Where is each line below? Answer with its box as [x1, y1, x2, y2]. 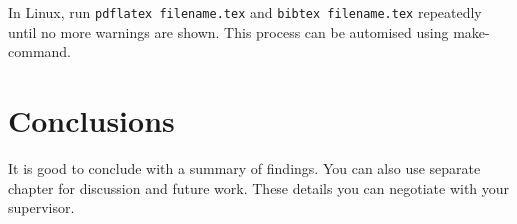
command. [8, 41, 71, 62]
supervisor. [8, 197, 75, 218]
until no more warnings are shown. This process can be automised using [8, 21, 449, 42]
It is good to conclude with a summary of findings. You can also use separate [8, 157, 481, 178]
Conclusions [8, 100, 175, 141]
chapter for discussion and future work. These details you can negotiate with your [8, 177, 510, 198]
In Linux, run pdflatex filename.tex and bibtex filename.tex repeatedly [8, 2, 482, 22]
